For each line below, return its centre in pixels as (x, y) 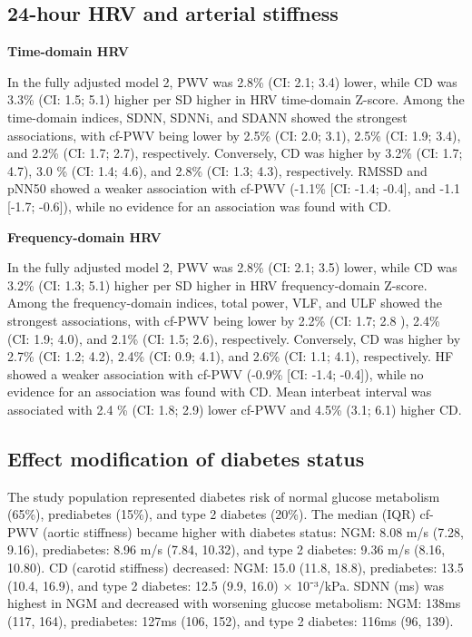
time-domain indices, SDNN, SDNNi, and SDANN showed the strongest (207, 117)
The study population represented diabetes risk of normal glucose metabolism (224, 496)
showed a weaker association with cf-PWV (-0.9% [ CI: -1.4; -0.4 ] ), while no (216, 373)
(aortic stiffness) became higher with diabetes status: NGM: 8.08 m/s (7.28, (253, 531)
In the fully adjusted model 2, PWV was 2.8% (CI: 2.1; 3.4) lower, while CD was (232, 81)
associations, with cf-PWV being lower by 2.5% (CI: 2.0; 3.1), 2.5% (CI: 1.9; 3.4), (234, 135)
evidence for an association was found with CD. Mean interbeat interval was (220, 392)
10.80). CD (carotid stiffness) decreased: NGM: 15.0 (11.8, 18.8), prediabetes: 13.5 (236, 568)
